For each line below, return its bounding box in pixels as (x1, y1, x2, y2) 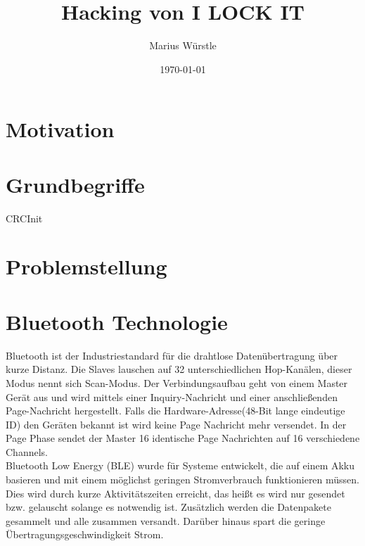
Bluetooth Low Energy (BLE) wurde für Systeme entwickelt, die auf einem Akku (6, 458, 355, 473)
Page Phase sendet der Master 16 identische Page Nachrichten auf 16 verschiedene (6, 431, 360, 445)
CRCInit (6, 210, 43, 225)
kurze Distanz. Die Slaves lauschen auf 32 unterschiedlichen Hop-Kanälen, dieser (6, 362, 352, 376)
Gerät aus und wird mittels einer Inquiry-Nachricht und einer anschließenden (6, 389, 338, 404)
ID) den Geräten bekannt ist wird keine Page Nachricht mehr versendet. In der (6, 417, 347, 431)
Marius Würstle (149, 38, 217, 53)
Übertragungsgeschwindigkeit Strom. (6, 527, 164, 542)
